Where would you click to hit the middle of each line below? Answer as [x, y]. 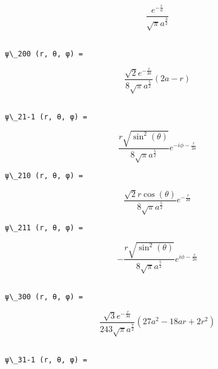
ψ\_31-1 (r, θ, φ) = [46, 360]
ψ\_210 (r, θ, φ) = [44, 176]
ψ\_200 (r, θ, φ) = [44, 54]
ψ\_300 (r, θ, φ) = [44, 297]
